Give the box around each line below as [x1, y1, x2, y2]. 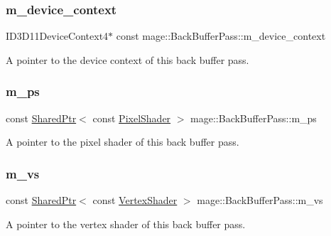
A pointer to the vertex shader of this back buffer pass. [6, 216, 246, 231]
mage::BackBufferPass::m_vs [197, 193, 323, 208]
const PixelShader [92, 110, 171, 125]
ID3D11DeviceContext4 [6, 28, 109, 43]
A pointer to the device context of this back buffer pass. [6, 52, 249, 67]
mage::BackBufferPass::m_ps [190, 110, 317, 125]
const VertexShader [92, 193, 178, 208]
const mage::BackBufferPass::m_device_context [116, 28, 326, 43]
